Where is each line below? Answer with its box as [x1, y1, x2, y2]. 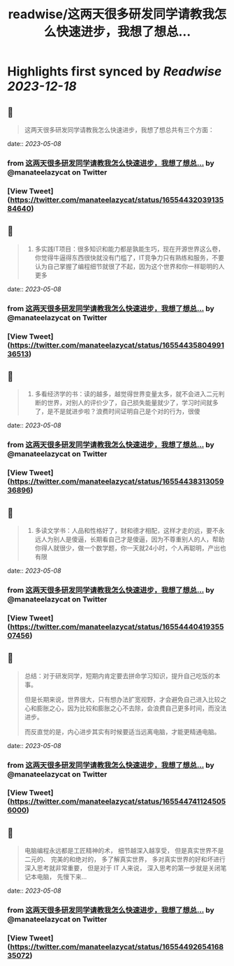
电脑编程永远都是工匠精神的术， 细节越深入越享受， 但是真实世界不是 [24, 847, 224, 855]
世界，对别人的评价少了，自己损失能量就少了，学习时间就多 [47, 399, 219, 407]
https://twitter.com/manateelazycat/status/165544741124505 [10, 797, 226, 807]
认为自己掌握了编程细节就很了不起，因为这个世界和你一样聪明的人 [34, 262, 225, 270]
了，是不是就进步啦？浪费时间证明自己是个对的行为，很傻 [34, 407, 200, 416]
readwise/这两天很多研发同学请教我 [8, 6, 215, 22]
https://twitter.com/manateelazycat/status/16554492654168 [10, 942, 224, 952]
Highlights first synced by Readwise [7, 64, 222, 80]
